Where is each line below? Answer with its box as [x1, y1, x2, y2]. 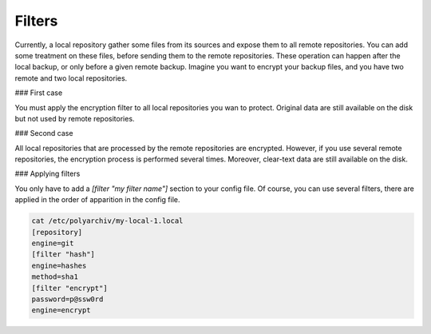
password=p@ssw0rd [31, 294, 104, 304]
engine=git [31, 239, 74, 248]
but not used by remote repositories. [14, 113, 135, 123]
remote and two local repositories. [14, 73, 128, 83]
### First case [14, 88, 63, 97]
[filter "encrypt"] [31, 284, 108, 292]
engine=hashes [31, 260, 87, 270]
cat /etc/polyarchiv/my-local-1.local [31, 217, 184, 225]
